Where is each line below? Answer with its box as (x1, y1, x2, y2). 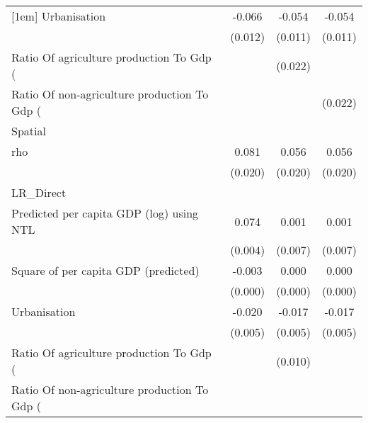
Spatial (11, 123, 46, 139)
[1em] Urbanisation (11, 8, 106, 24)
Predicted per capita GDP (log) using (11, 205, 199, 221)
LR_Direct (11, 184, 67, 201)
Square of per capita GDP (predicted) (11, 262, 200, 278)
